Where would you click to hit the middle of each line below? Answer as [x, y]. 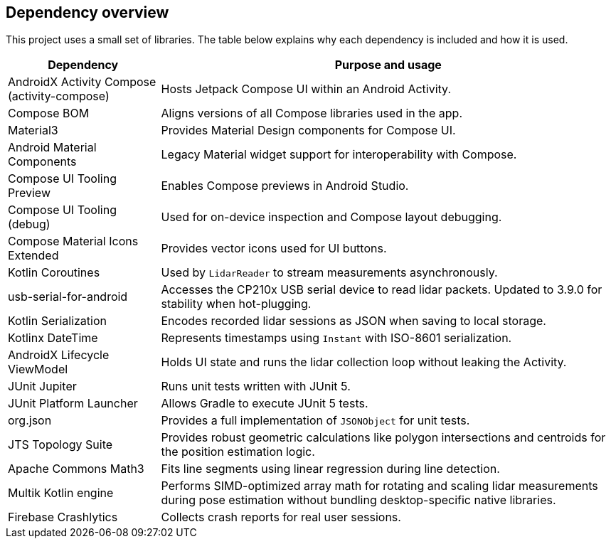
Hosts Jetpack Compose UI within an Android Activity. [306, 89]
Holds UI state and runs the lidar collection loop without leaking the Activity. [364, 362]
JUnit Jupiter [42, 386]
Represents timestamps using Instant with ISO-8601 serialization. [336, 338]
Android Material [52, 148]
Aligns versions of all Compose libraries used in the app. [312, 113]
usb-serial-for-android [68, 297]
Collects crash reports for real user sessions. [281, 517]
